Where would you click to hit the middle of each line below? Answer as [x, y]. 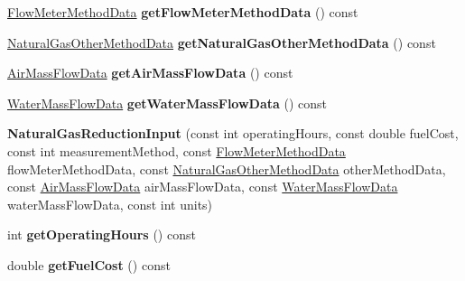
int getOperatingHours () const [102, 234]
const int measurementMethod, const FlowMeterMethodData [177, 150]
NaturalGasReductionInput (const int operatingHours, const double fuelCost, [233, 133]
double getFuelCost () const [89, 264]
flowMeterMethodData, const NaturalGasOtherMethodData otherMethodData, [227, 169]
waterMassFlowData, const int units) [110, 204]
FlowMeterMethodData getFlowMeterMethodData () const [183, 12]
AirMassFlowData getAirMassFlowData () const [150, 73]
